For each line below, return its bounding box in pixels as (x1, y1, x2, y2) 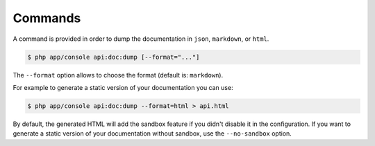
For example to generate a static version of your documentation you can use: (12, 83, 233, 91)
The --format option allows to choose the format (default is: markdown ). (12, 71, 224, 79)
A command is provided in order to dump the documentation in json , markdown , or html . (12, 35, 269, 43)
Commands (12, 10, 81, 26)
